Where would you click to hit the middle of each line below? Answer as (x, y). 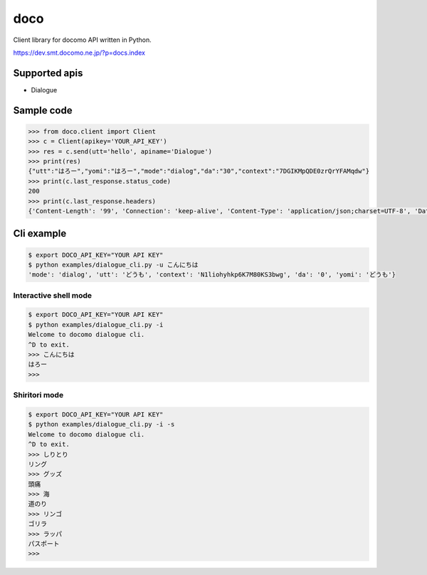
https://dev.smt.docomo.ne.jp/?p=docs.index (79, 53)
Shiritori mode (38, 395)
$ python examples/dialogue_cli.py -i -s (101, 424)
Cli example (40, 233)
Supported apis (48, 73)
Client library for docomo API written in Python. (83, 40)
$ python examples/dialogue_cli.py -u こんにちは (113, 264)
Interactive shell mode (53, 295)
